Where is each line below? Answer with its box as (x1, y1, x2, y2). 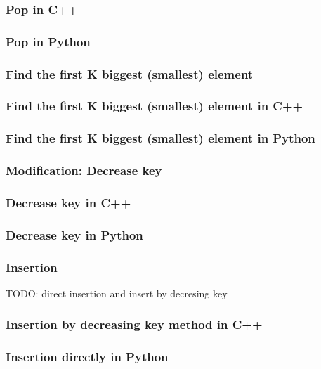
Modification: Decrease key (6, 162, 162, 179)
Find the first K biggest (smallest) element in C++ (6, 97, 303, 115)
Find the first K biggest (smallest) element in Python (6, 129, 315, 147)
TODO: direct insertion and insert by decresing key (6, 285, 228, 300)
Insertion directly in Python (6, 348, 169, 365)
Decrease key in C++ (6, 193, 131, 211)
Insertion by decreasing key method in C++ (6, 316, 263, 333)
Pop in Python (6, 32, 91, 50)
